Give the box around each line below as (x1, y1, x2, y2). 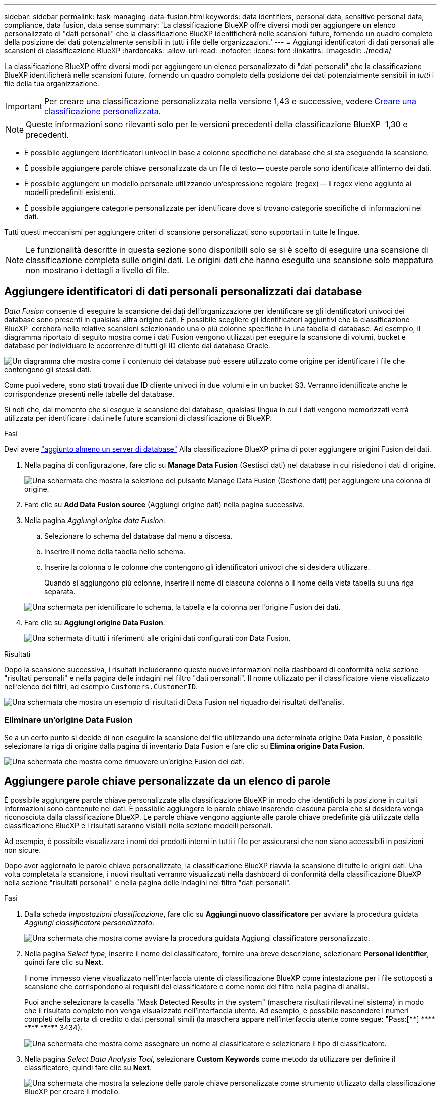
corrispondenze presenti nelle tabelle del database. (4, 389, 175, 398)
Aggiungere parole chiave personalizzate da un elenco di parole (4, 774, 331, 788)
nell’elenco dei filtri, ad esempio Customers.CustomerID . (4, 682, 198, 691)
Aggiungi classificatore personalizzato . (24, 918, 155, 927)
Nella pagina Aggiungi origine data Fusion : (24, 515, 165, 525)
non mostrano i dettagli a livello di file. (26, 265, 169, 275)
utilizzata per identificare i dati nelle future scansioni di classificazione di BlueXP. (4, 413, 272, 422)
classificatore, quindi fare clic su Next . (24, 1063, 152, 1072)
